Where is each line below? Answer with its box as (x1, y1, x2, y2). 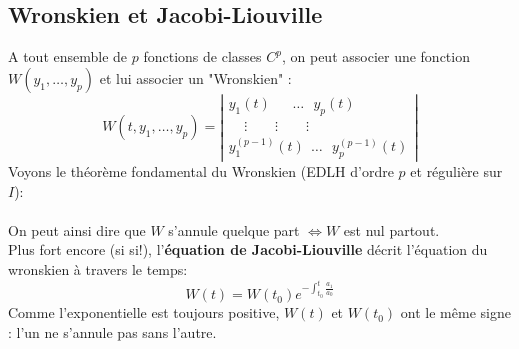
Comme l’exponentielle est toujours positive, (8, 302, 280, 323)
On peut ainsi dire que (8, 219, 146, 240)
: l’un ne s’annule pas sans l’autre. (8, 321, 217, 342)
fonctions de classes (143, 46, 262, 67)
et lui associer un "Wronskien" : (99, 67, 292, 88)
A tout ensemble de (8, 46, 128, 67)
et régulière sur (410, 161, 503, 182)
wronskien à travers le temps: (8, 259, 188, 280)
